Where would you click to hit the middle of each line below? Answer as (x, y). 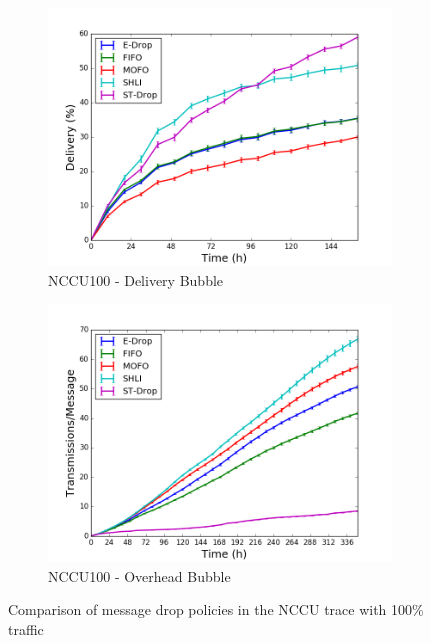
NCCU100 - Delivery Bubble (136, 279)
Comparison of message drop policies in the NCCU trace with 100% (216, 609)
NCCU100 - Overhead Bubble (139, 575)
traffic (26, 628)
